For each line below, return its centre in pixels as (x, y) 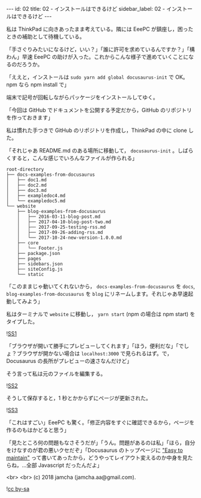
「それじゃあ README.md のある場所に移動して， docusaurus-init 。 (92, 151)
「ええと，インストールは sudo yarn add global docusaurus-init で (90, 77)
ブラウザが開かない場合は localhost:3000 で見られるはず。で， (94, 353)
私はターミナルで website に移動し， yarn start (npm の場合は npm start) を (101, 314)
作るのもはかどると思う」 (38, 430)
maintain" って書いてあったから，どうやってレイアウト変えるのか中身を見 (97, 457)
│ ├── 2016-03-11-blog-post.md (59, 217)
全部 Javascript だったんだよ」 (64, 465)
